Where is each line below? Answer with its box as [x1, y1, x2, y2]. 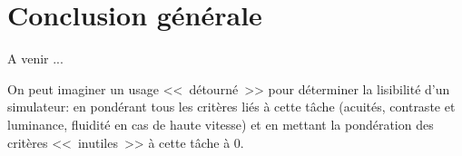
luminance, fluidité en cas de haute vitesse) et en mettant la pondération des [7, 114, 434, 133]
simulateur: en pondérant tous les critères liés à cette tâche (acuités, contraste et [7, 97, 456, 116]
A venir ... [7, 49, 64, 68]
